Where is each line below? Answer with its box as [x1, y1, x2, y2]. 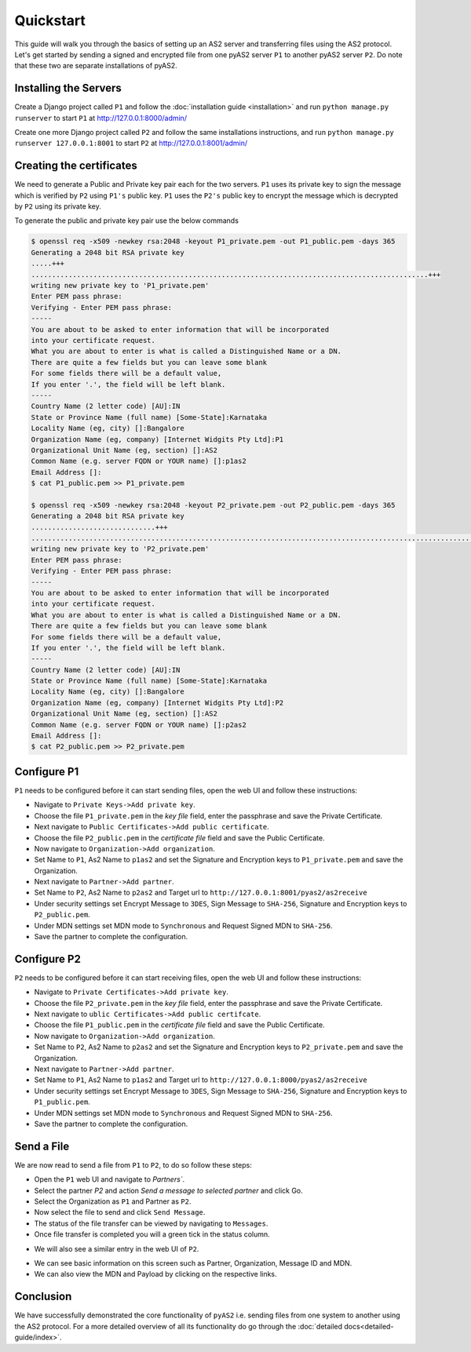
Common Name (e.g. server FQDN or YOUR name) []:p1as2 [31, 457, 246, 466]
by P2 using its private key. [14, 202, 102, 211]
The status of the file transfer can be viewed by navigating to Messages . [34, 1219, 268, 1228]
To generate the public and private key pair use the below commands [14, 216, 239, 225]
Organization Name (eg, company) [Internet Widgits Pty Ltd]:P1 [31, 435, 284, 443]
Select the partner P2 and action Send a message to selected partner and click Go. [34, 1186, 304, 1195]
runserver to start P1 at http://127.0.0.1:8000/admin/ [14, 113, 188, 122]
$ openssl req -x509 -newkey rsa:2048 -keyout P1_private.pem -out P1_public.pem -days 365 [31, 237, 396, 246]
